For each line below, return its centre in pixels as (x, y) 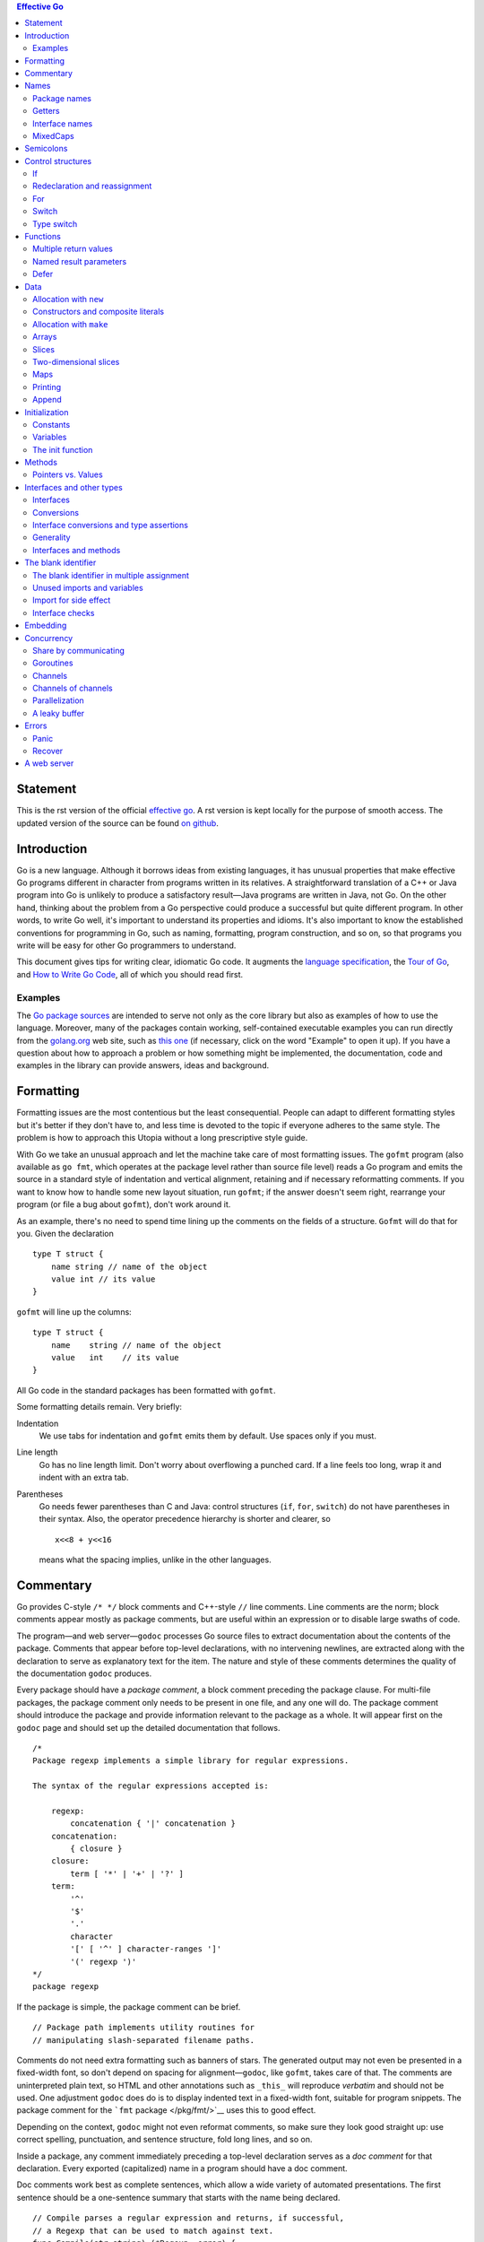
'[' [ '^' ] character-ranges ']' (146, 1949)
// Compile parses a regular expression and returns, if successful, (189, 2218)
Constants (52, 424)
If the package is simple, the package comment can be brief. (129, 2007)
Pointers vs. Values (68, 474)
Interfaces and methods (77, 550)
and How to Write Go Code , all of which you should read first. (130, 974)
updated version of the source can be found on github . (117, 823)
